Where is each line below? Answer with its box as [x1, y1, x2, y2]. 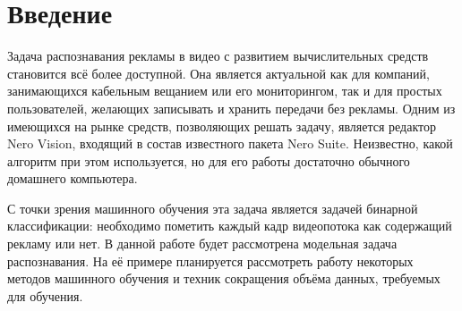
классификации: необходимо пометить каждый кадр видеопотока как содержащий [7, 216, 452, 235]
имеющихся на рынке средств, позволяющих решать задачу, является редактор [7, 116, 436, 135]
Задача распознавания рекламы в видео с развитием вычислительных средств [7, 46, 429, 65]
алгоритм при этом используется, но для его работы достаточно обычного [7, 151, 410, 170]
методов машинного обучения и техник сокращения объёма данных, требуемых [7, 269, 441, 288]
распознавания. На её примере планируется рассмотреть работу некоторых [7, 251, 414, 270]
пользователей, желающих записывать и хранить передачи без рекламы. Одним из [7, 98, 456, 117]
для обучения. [7, 286, 83, 305]
